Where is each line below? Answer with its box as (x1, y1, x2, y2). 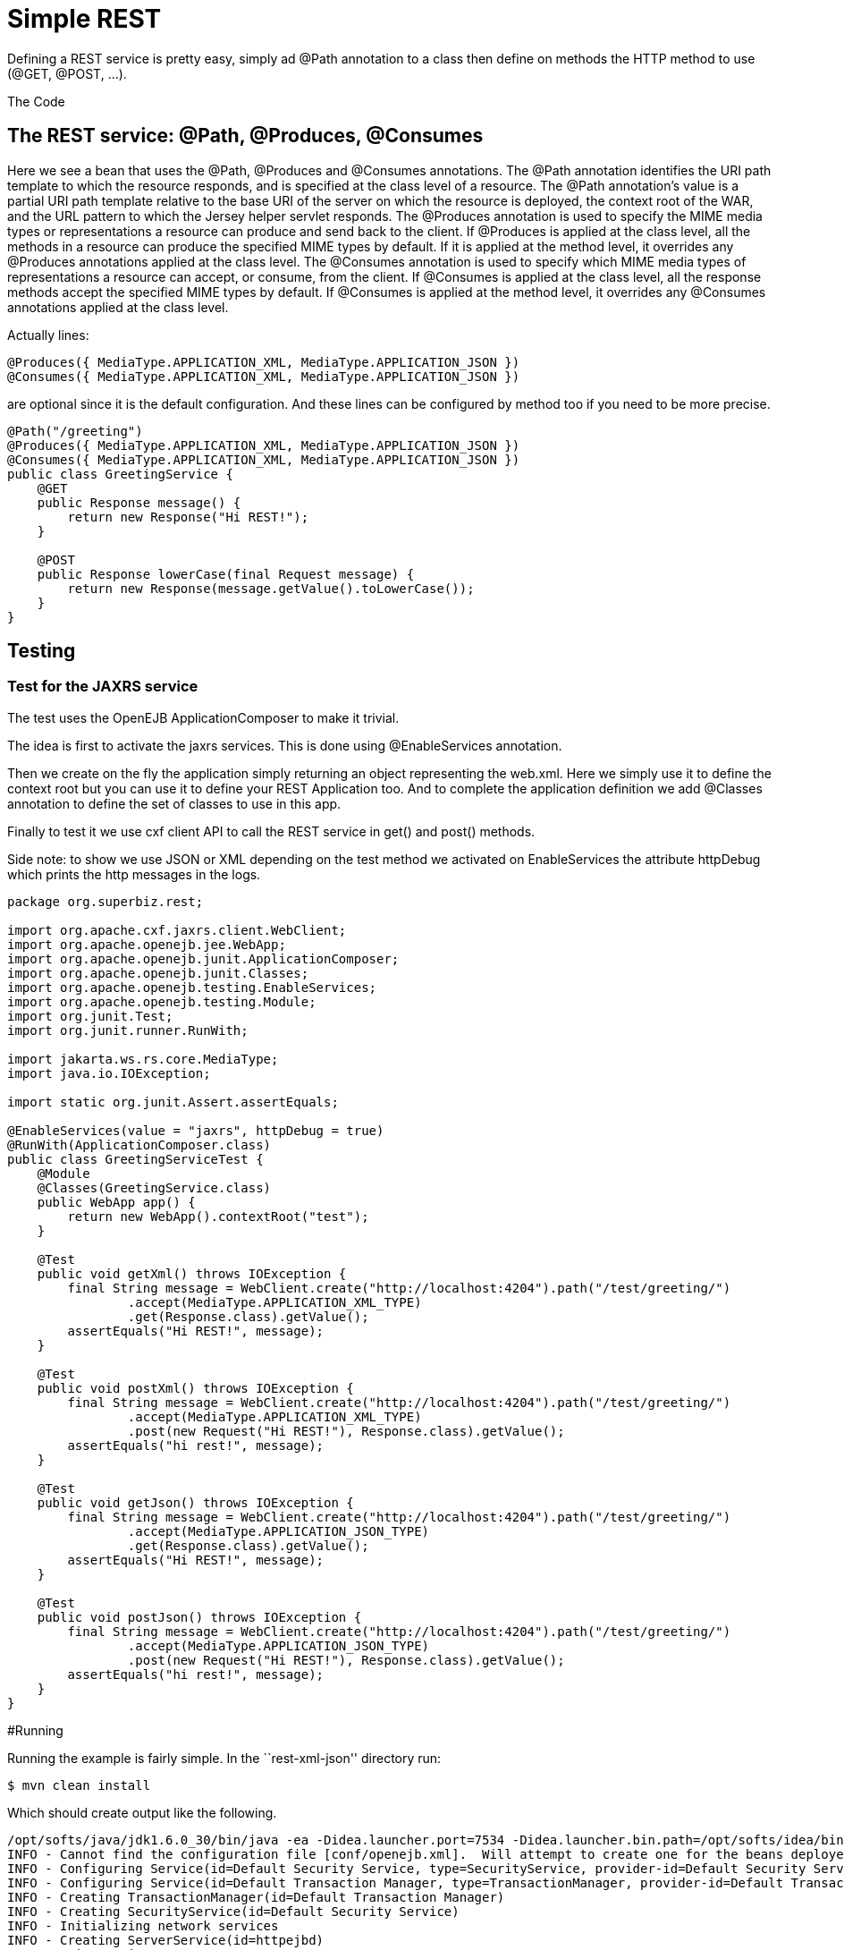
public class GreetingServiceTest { (7, 1151, 264, 1166)
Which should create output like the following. (7, 1804, 277, 1820)
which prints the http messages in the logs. (7, 866, 261, 882)
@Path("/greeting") (7, 423, 143, 438)
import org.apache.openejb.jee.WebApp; (7, 937, 286, 952)
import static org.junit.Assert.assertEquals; (7, 1094, 339, 1109)
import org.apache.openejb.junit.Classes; (7, 965, 309, 980)
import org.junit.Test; (7, 1008, 173, 1023)
